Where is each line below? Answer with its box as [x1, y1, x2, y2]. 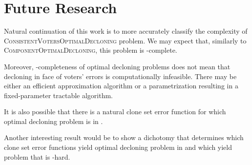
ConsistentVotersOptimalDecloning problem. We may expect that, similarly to [4, 35, 247, 45]
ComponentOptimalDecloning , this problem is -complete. [4, 45, 177, 55]
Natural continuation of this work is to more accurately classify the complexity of [4, 26, 248, 36]
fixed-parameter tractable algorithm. [4, 90, 113, 100]
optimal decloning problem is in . [4, 116, 103, 126]
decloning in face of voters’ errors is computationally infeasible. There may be [4, 71, 237, 81]
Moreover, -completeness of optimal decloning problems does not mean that [4, 61, 231, 71]
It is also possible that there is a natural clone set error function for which [4, 106, 226, 117]
